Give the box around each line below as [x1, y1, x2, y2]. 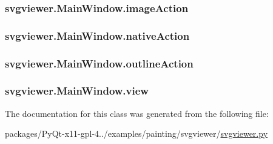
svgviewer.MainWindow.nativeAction [5, 28, 190, 43]
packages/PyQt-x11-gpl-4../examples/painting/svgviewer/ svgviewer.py [5, 127, 268, 140]
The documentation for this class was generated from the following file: [5, 107, 269, 119]
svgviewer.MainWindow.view [5, 83, 149, 98]
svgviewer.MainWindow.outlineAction [5, 55, 194, 70]
